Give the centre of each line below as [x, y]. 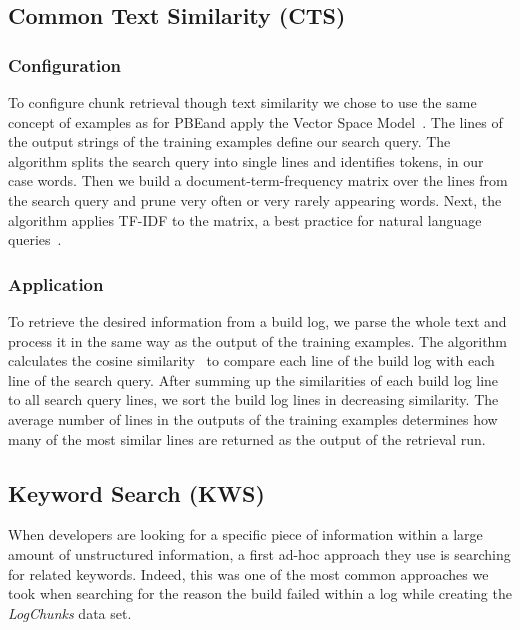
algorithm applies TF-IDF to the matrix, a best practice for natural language [245, 219]
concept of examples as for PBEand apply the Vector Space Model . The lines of [255, 121]
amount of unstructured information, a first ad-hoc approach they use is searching [259, 553]
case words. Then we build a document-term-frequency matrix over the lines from [258, 180]
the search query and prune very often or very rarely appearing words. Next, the [255, 199]
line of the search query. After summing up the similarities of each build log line [253, 379]
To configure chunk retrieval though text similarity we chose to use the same [242, 102]
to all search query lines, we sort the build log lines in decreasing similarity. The [253, 399]
